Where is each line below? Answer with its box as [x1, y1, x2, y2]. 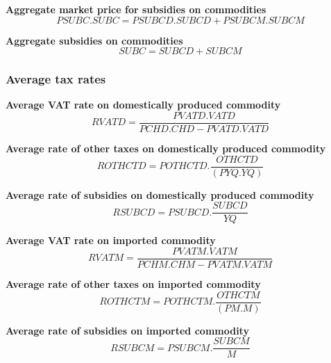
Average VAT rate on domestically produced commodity [6, 97, 281, 112]
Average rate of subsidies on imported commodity [6, 323, 249, 337]
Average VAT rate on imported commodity [6, 233, 216, 248]
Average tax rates [6, 70, 106, 88]
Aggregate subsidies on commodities [6, 33, 183, 47]
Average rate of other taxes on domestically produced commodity [6, 141, 326, 156]
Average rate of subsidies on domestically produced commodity [6, 187, 314, 202]
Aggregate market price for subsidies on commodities [6, 2, 266, 16]
